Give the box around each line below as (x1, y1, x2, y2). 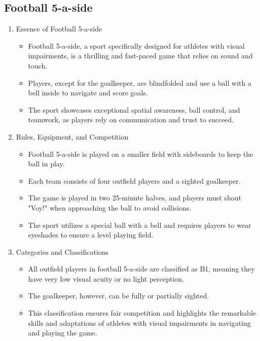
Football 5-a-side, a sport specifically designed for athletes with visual (28, 40, 245, 51)
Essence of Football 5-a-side (16, 23, 102, 34)
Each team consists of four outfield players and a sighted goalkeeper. (28, 175, 241, 186)
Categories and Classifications (16, 246, 109, 257)
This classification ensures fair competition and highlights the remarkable (28, 308, 256, 318)
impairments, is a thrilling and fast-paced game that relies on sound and (28, 50, 253, 61)
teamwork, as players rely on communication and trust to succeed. (28, 114, 234, 125)
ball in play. (28, 158, 65, 169)
